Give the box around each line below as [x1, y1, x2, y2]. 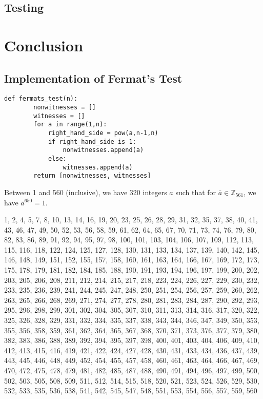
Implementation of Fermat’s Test [4, 70, 183, 86]
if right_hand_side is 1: [48, 138, 136, 145]
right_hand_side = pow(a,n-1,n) [48, 129, 158, 137]
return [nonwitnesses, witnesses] [33, 172, 151, 180]
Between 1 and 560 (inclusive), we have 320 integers [4, 186, 167, 197]
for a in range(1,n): [33, 121, 107, 128]
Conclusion [4, 34, 84, 55]
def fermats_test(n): [4, 95, 78, 103]
